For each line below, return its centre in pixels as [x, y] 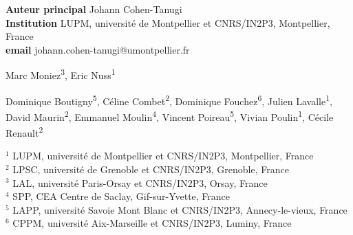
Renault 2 [24, 132]
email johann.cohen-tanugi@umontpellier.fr [98, 49]
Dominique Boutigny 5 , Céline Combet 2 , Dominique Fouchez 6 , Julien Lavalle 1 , [169, 100]
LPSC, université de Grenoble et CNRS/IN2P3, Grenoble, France [151, 169]
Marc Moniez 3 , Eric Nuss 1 [61, 74]
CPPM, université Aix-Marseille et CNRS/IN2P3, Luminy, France [152, 223]
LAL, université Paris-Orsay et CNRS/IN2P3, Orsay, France [140, 182]
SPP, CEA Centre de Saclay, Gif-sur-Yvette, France [121, 196]
